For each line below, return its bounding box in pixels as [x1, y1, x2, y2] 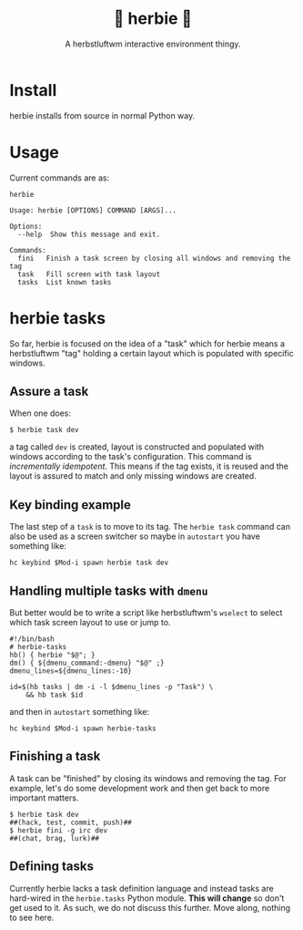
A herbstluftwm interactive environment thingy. [65, 38, 241, 49]
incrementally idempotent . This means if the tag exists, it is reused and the [9, 460, 289, 472]
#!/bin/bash [9, 635, 55, 644]
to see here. [9, 912, 55, 923]
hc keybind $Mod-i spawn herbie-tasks [9, 724, 157, 733]
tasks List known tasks [17, 277, 112, 286]
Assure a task [9, 383, 89, 399]
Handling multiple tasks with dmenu [9, 583, 208, 598]
